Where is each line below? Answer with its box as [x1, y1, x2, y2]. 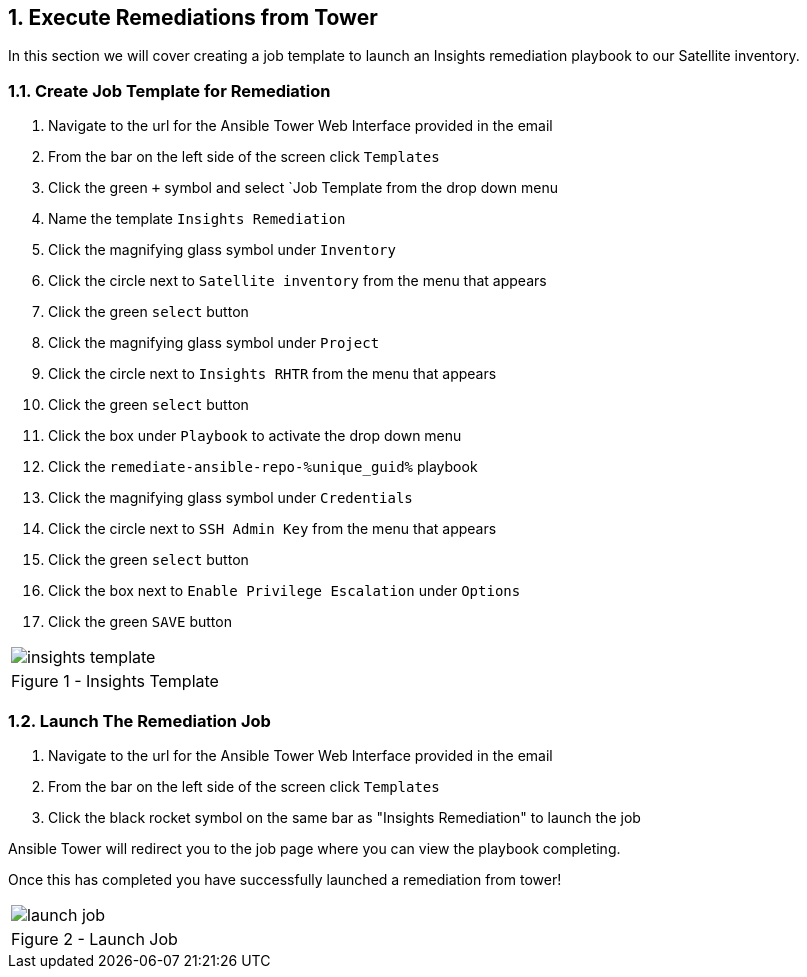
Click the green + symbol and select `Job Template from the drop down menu [48, 179, 558, 197]
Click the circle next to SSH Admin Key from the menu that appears [48, 520, 497, 538]
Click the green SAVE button [48, 613, 232, 631]
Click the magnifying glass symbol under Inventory [48, 241, 396, 259]
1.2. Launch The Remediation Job [8, 710, 271, 731]
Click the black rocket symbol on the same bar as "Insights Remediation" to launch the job [48, 808, 641, 826]
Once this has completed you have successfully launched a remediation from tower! [8, 870, 562, 888]
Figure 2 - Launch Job [11, 928, 178, 949]
